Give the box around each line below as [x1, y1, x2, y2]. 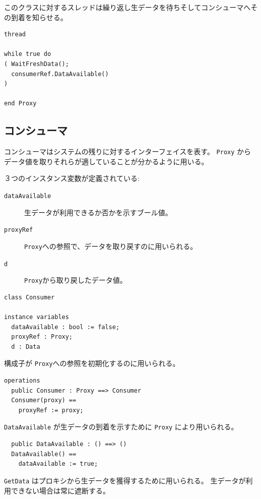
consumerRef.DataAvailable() [11, 70, 109, 78]
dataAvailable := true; [18, 460, 98, 468]
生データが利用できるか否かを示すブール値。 [24, 207, 172, 217]
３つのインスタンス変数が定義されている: [4, 173, 140, 183]
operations [4, 377, 40, 385]
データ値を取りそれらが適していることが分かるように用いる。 [4, 156, 209, 166]
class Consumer [4, 293, 55, 301]
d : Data [11, 343, 40, 350]
